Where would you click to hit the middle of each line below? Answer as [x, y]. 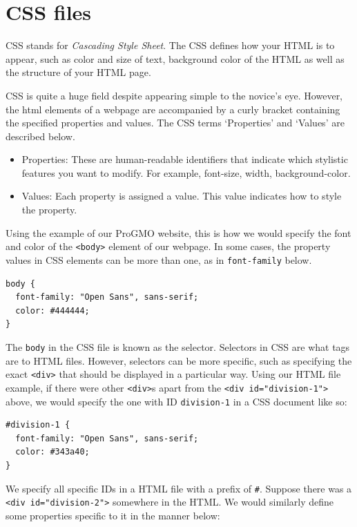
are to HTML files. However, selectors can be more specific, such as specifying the [179, 360]
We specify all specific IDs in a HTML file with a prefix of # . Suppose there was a [179, 488]
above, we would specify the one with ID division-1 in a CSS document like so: [176, 401]
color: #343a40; [52, 452]
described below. [40, 136]
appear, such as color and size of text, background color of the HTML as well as [175, 58]
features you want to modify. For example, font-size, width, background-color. [186, 172]
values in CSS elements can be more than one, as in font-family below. [159, 259]
